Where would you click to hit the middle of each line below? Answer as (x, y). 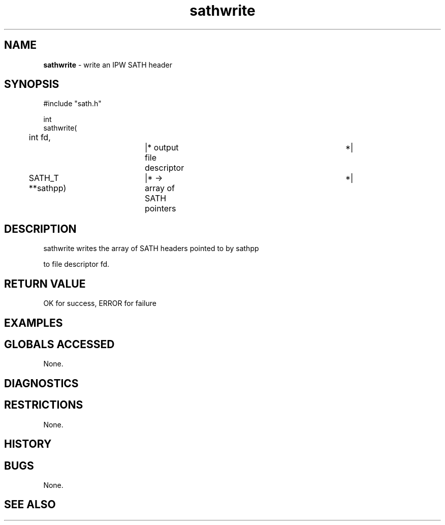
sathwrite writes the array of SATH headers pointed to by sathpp (151, 249)
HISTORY (28, 444)
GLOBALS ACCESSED (59, 344)
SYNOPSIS (32, 84)
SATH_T (44, 178)
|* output (162, 148)
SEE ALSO (30, 505)
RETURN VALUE (45, 284)
